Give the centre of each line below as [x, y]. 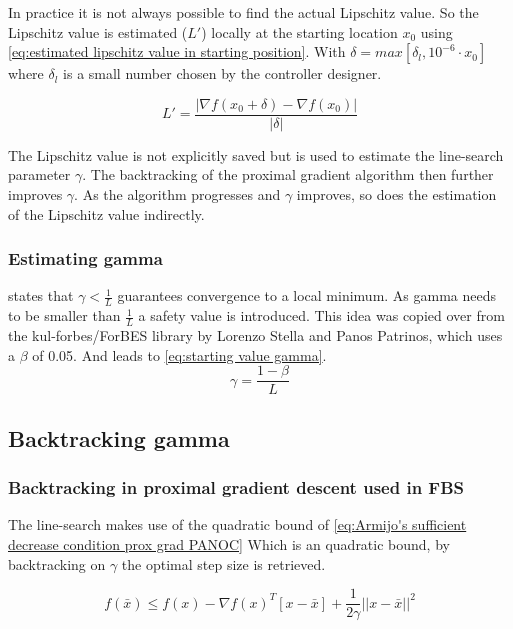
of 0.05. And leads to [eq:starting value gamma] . [179, 354]
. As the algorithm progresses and [177, 194]
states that [41, 295]
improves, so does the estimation [396, 194]
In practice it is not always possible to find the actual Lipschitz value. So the [243, 12]
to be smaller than [64, 315]
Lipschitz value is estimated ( [98, 31]
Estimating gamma [85, 258]
